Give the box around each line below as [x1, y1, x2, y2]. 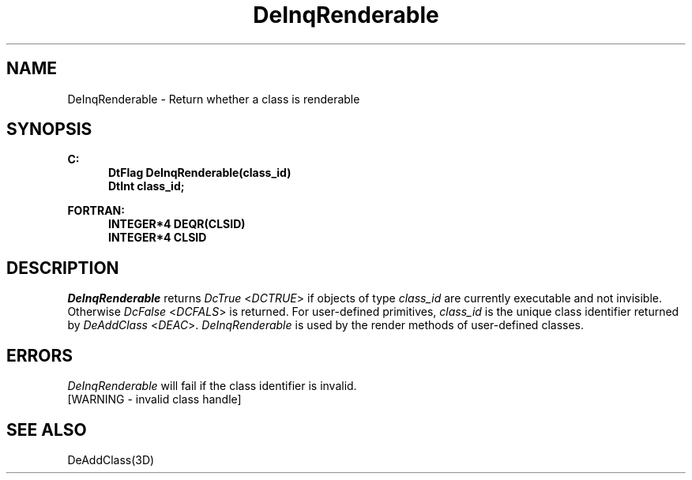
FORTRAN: [67, 204, 125, 218]
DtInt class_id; [108, 179, 185, 193]
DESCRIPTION [6, 257, 119, 278]
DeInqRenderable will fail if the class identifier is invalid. [67, 379, 357, 393]
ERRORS [6, 345, 73, 366]
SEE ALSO [6, 419, 87, 440]
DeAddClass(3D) [67, 452, 155, 467]
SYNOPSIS [6, 119, 92, 140]
